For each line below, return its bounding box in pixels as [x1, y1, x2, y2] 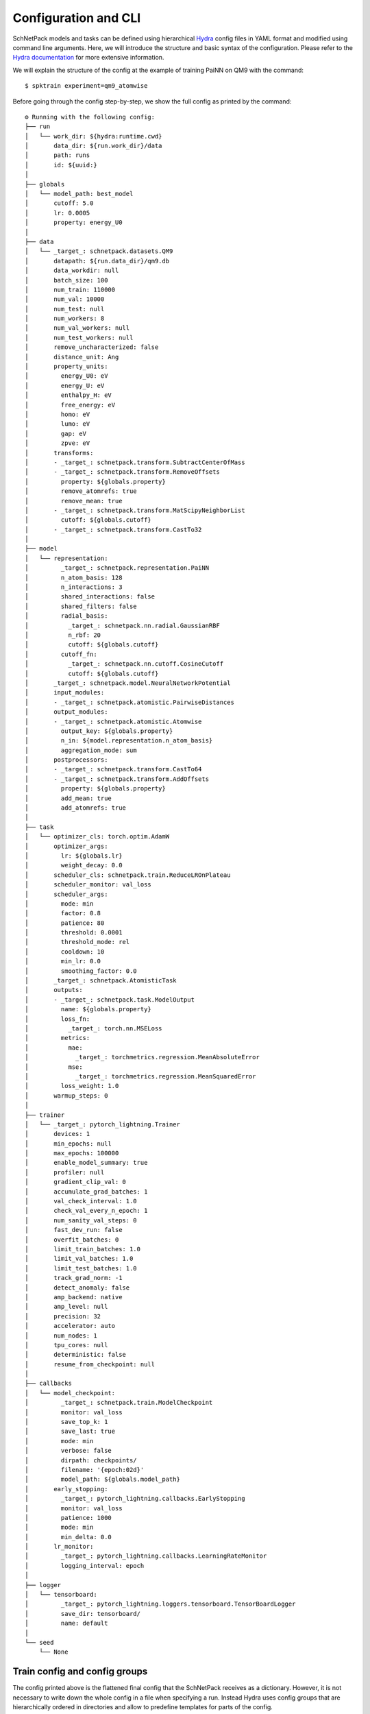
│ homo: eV [25, 411, 90, 418]
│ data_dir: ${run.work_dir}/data [25, 142, 162, 150]
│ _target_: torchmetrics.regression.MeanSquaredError [25, 1072, 256, 1080]
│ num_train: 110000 [25, 285, 116, 293]
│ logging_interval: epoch [25, 1562, 145, 1569]
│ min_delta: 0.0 [25, 1533, 112, 1541]
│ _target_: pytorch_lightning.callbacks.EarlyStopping [25, 1495, 246, 1503]
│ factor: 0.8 [25, 909, 101, 917]
